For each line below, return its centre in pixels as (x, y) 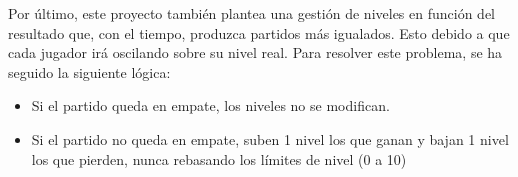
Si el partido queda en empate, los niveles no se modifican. (210, 105)
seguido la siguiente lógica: (89, 71)
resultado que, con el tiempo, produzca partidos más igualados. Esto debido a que (259, 32)
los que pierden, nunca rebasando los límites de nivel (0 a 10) (219, 158)
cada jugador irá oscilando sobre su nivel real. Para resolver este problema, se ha (255, 52)
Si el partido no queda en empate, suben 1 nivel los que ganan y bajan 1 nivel (270, 138)
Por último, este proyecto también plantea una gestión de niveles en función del (251, 13)
